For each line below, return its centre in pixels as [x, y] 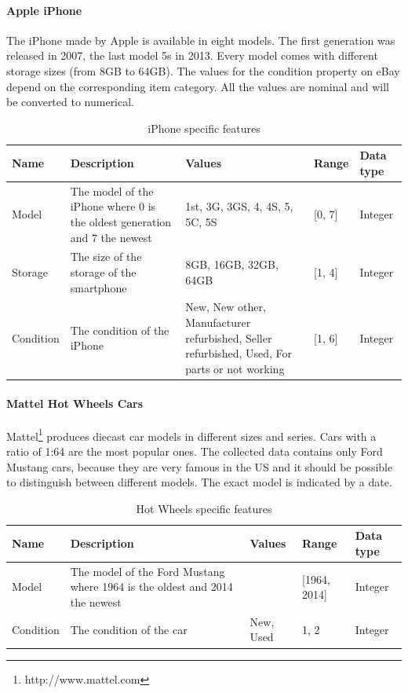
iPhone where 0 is [113, 206]
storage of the [103, 272]
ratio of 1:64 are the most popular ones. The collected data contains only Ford [195, 451]
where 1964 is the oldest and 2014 [151, 587]
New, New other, [226, 307]
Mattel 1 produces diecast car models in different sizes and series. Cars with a [191, 434]
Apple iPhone [44, 10]
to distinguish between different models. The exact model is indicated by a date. [199, 482]
